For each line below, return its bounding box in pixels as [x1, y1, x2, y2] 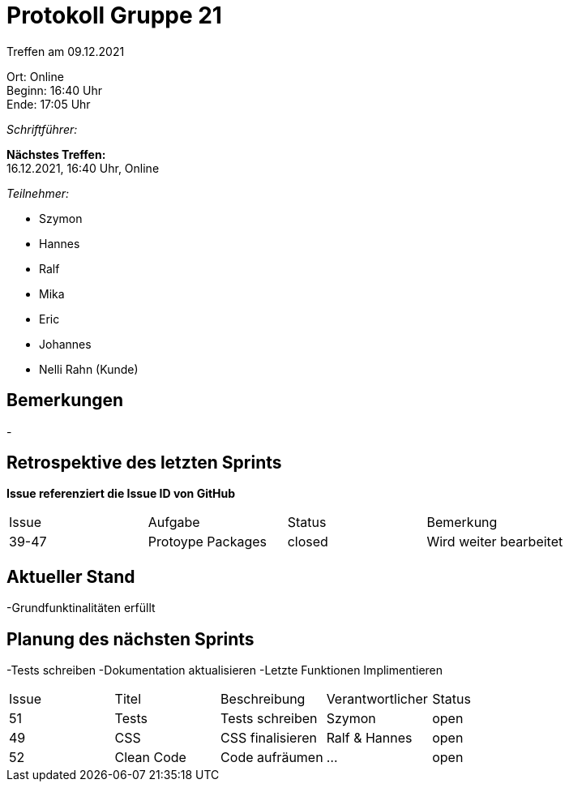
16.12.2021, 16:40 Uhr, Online [6, 161, 160, 175]
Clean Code [114, 749, 186, 766]
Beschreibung [220, 691, 306, 708]
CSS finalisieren [220, 730, 317, 747]
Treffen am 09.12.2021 [6, 44, 125, 58]
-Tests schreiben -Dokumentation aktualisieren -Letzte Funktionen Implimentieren [6, 663, 443, 678]
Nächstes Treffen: [6, 147, 106, 161]
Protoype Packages [148, 533, 267, 550]
